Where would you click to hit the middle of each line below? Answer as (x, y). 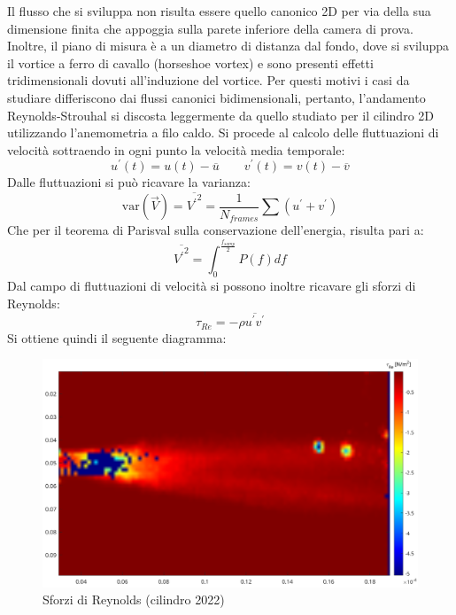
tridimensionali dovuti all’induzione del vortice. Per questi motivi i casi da (209, 80)
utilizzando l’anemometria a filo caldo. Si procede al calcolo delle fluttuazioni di (223, 132)
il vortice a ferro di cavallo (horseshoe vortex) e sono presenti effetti (190, 62)
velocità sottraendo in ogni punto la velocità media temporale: (176, 149)
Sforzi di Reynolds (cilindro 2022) (134, 599)
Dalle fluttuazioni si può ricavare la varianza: (129, 182)
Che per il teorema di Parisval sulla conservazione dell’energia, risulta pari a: (216, 230)
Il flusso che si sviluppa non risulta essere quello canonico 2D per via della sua (219, 11)
